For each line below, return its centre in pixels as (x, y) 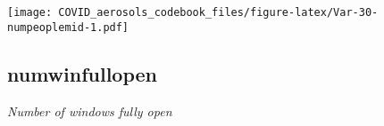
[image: (30, 12)
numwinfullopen (83, 73)
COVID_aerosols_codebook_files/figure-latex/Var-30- (218, 12)
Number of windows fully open (90, 110)
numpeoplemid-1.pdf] (68, 27)
